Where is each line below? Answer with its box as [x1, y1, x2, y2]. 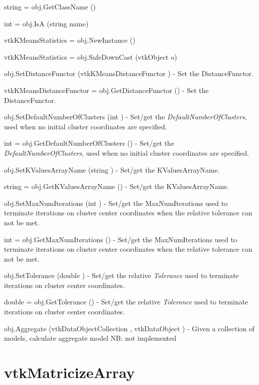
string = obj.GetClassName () [4, 1, 96, 11]
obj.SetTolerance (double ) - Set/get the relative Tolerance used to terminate [4, 270, 239, 281]
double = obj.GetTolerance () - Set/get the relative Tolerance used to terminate [4, 296, 249, 307]
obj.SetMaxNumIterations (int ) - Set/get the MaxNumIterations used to [4, 197, 228, 208]
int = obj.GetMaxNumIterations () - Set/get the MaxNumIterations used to [4, 234, 237, 244]
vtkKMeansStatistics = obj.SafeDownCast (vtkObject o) [4, 51, 177, 62]
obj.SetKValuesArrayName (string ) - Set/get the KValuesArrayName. [4, 164, 220, 175]
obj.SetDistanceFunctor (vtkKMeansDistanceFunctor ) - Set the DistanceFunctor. [4, 68, 254, 79]
